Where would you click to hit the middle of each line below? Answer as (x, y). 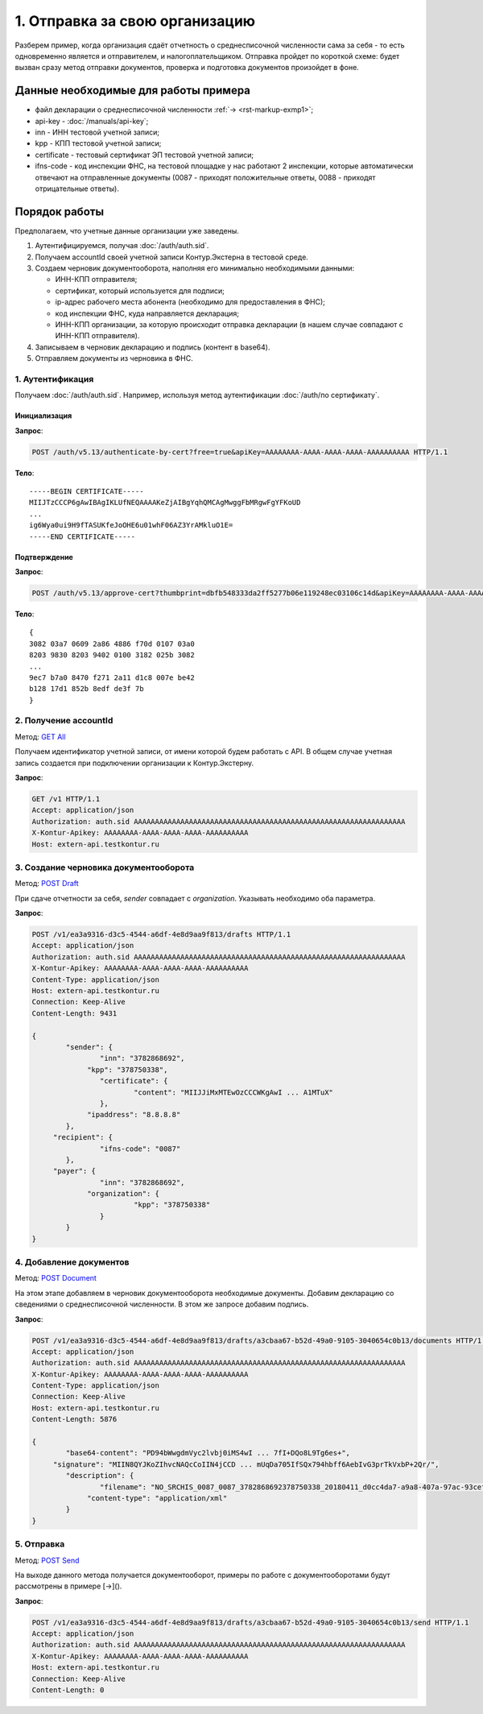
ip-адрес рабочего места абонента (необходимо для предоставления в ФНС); (190, 302)
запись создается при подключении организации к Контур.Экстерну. (134, 763)
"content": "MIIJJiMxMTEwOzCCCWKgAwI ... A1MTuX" (233, 1092)
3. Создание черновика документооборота (105, 867)
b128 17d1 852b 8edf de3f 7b (87, 689)
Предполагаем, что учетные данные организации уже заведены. (127, 230)
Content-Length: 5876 (74, 1419)
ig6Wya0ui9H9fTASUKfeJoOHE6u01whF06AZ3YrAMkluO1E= (131, 525)
